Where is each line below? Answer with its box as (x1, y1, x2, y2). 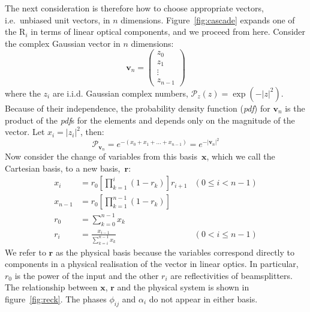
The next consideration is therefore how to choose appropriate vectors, (5, 2, 264, 14)
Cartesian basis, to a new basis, (5, 161, 121, 174)
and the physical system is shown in (117, 281, 249, 293)
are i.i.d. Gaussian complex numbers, (52, 86, 188, 99)
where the (5, 86, 41, 99)
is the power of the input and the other (14, 269, 159, 281)
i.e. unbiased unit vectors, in (5, 13, 110, 26)
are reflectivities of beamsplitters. (170, 269, 293, 281)
